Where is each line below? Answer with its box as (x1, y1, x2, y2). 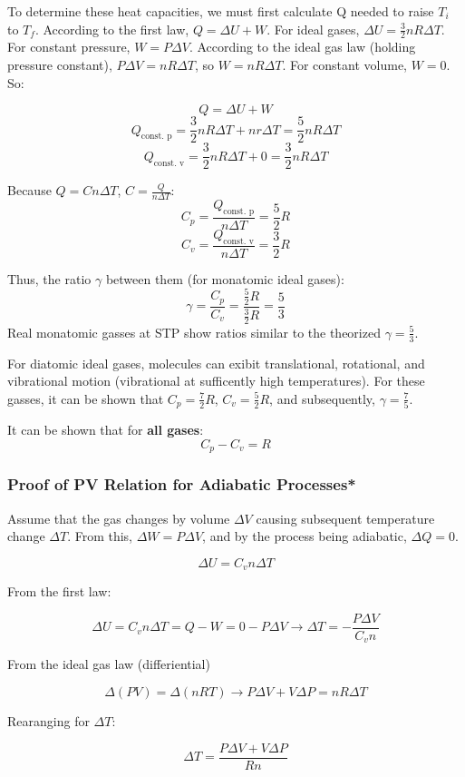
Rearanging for (7, 712, 90, 731)
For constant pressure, (7, 37, 131, 56)
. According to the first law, (34, 19, 189, 38)
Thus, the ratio (7, 269, 92, 288)
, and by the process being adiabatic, (202, 526, 407, 546)
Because (7, 181, 52, 200)
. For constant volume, (282, 55, 407, 74)
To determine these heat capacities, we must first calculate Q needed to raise (7, 2, 434, 20)
